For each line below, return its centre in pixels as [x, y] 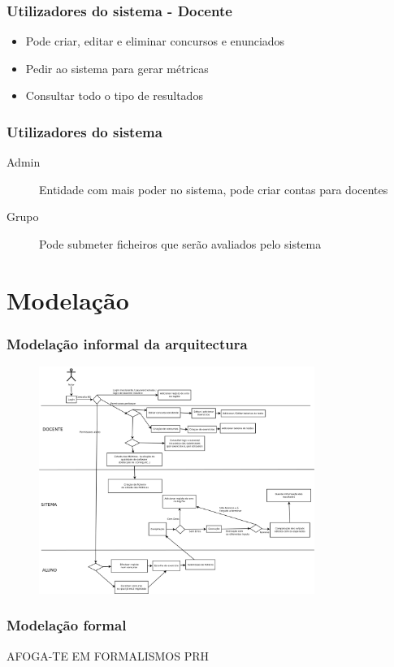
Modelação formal [67, 625]
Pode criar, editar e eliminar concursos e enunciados [155, 41]
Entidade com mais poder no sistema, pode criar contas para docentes [214, 189]
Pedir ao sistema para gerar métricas [117, 68]
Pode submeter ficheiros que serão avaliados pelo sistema [180, 244]
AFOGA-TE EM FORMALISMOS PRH [108, 655]
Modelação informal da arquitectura [127, 343]
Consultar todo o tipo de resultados [114, 95]
